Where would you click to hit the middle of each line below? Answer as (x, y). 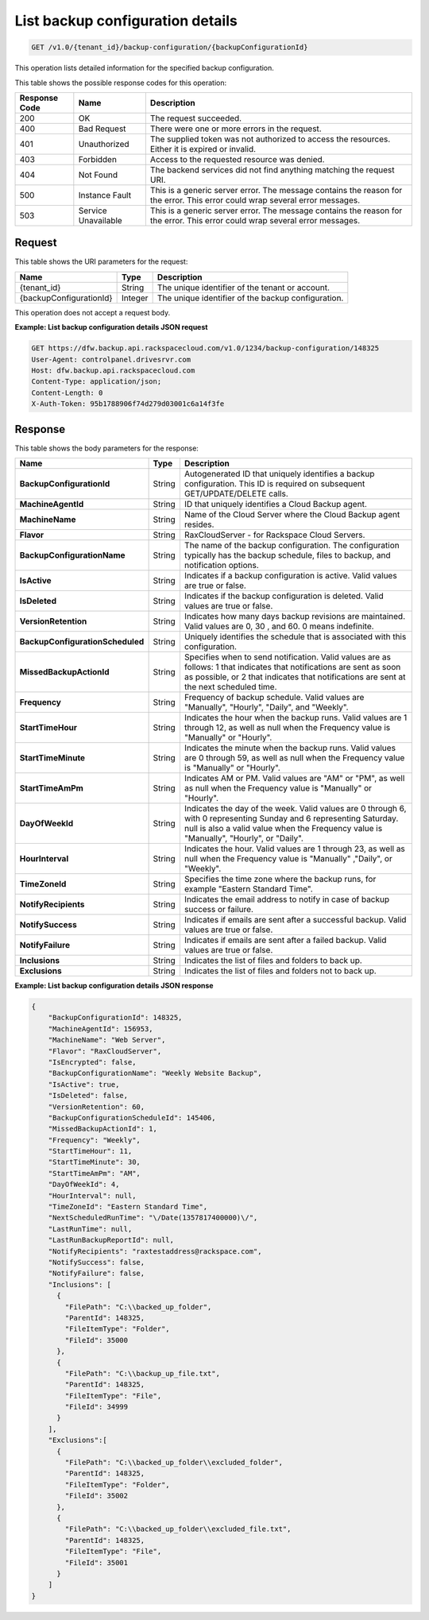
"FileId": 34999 (97, 1407)
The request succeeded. (196, 118)
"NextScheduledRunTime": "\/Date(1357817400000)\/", (153, 1218)
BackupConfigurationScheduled (82, 642)
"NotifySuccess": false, (97, 1262)
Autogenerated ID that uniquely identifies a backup (279, 474)
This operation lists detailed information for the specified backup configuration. (144, 68)
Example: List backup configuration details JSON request (111, 327)
